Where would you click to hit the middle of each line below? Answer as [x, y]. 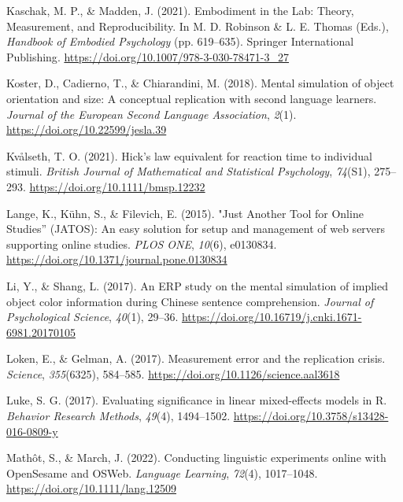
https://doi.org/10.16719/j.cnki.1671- [272, 317]
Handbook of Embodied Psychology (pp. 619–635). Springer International [180, 41]
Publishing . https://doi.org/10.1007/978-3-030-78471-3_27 [148, 56]
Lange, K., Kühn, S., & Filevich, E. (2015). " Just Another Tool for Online [185, 213]
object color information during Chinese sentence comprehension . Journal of [190, 301]
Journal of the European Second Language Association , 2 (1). [152, 114]
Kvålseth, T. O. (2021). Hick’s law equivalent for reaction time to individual [189, 155]
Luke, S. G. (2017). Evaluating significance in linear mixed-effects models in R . [197, 400]
